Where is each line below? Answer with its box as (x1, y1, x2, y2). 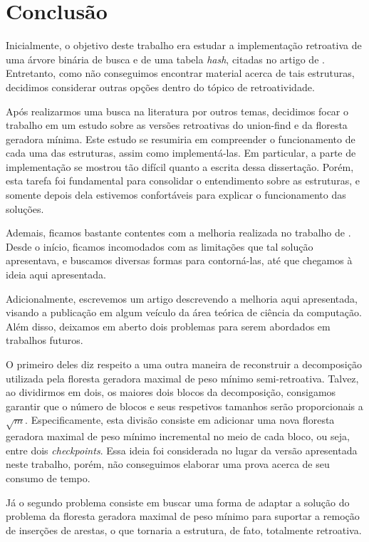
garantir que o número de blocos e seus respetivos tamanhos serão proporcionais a (6, 398, 363, 413)
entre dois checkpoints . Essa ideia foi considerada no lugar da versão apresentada (6, 442, 358, 457)
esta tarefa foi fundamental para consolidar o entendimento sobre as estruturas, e (6, 173, 360, 188)
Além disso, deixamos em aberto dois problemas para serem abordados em (6, 318, 331, 333)
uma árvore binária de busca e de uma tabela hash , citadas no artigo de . (6, 51, 325, 66)
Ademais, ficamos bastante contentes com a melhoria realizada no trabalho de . (6, 225, 351, 240)
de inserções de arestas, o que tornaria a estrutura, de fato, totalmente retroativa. (6, 522, 362, 537)
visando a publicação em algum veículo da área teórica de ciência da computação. (6, 305, 362, 320)
